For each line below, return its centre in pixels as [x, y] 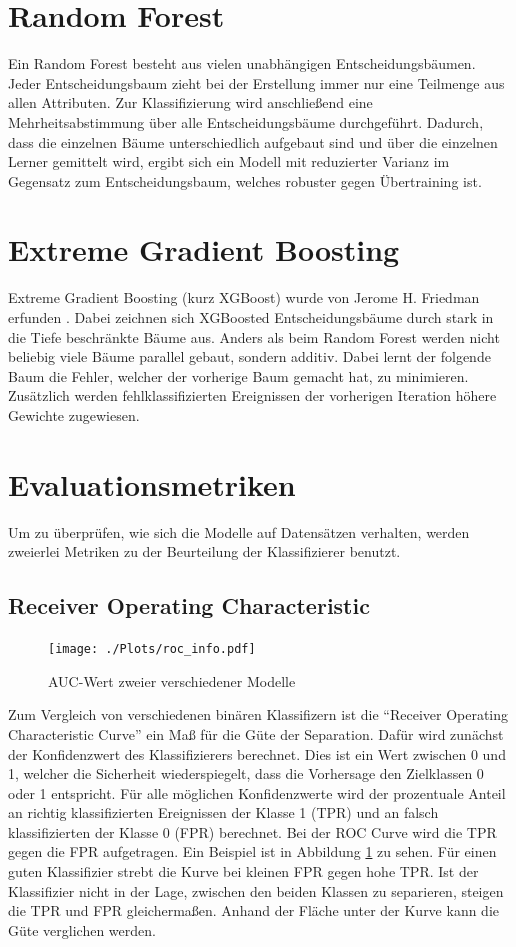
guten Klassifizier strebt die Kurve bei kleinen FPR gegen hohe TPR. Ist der [243, 871]
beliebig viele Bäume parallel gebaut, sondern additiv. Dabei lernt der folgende [249, 356]
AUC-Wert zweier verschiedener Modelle [172, 680]
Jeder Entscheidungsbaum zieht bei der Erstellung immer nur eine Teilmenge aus [256, 82]
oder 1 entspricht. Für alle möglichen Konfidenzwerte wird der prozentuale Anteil [257, 792]
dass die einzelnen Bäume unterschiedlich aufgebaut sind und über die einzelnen [253, 141]
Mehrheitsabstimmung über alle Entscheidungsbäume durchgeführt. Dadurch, [246, 121]
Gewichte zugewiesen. [74, 414]
